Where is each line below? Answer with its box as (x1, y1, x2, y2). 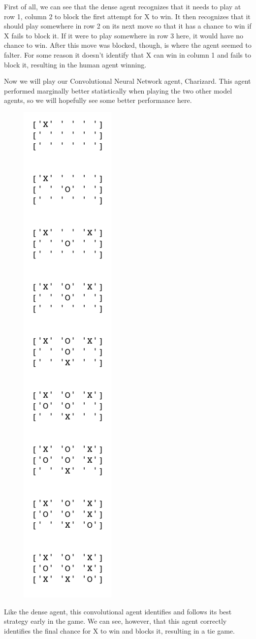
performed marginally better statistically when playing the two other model (4, 85, 232, 96)
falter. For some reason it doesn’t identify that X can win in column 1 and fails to (4, 49, 251, 60)
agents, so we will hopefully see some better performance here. (4, 95, 192, 105)
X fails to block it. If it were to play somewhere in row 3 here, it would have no (4, 30, 243, 40)
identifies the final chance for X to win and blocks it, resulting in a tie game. (4, 625, 235, 636)
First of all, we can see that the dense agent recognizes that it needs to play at (4, 1, 241, 11)
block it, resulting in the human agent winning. (4, 59, 147, 69)
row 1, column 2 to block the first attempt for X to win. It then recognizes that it (4, 11, 251, 21)
